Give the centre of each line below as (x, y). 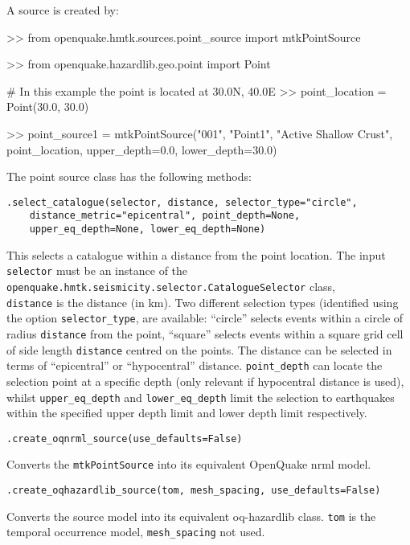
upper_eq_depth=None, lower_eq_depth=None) (148, 229)
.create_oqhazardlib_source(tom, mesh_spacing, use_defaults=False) (194, 491)
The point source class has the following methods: (129, 176)
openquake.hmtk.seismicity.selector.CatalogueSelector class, (171, 286)
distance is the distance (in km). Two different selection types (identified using (203, 302)
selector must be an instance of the (97, 270)
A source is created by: (63, 10)
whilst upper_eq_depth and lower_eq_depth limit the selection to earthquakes (201, 397)
